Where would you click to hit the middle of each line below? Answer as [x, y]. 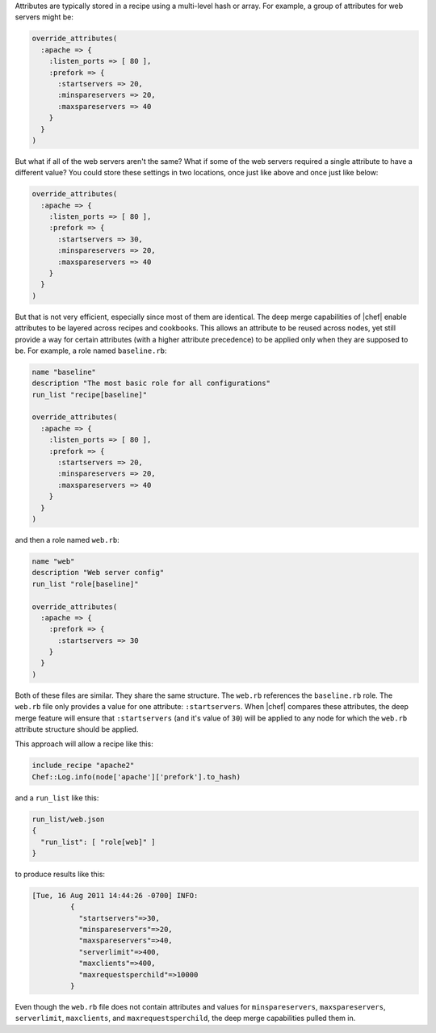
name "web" [53, 561]
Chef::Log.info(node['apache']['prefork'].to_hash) [136, 777]
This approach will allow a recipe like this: [84, 744]
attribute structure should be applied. [77, 729]
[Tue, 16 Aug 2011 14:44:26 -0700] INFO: [115, 895]
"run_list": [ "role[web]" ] [99, 842]
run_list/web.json [68, 819]
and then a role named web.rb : [67, 540]
